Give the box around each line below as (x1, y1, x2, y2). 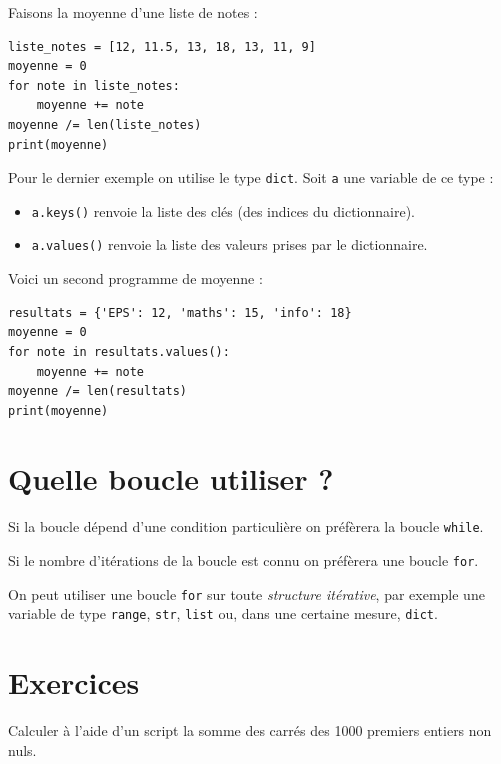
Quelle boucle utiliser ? (8, 458, 334, 499)
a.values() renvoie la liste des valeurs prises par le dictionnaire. (31, 234, 428, 255)
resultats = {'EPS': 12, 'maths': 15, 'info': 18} (8, 305, 352, 320)
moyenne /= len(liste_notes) (8, 117, 202, 132)
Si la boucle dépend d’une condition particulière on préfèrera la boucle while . (8, 516, 484, 537)
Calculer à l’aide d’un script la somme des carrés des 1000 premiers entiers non (8, 720, 492, 741)
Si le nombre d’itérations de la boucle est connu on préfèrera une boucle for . (8, 550, 479, 571)
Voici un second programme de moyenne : (8, 268, 263, 289)
